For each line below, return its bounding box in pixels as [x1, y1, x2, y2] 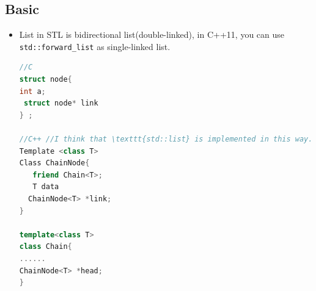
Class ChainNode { [19, 159, 90, 168]
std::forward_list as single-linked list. [19, 40, 171, 52]
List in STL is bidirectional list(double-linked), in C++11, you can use [19, 28, 285, 41]
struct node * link [23, 99, 98, 108]
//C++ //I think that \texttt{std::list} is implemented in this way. [19, 135, 313, 144]
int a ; [19, 87, 46, 96]
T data [32, 182, 59, 192]
